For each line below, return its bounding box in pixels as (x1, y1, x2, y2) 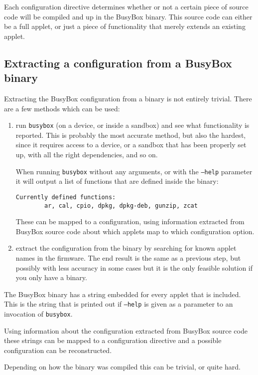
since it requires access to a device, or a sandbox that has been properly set (15, 139, 247, 150)
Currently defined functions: (15, 193, 116, 201)
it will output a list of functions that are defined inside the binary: (15, 176, 219, 186)
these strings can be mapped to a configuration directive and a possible (4, 335, 222, 346)
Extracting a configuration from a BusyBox (4, 55, 232, 70)
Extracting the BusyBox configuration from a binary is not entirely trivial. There (4, 93, 252, 103)
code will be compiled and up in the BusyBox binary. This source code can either (4, 11, 253, 21)
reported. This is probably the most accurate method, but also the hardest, (15, 129, 246, 140)
